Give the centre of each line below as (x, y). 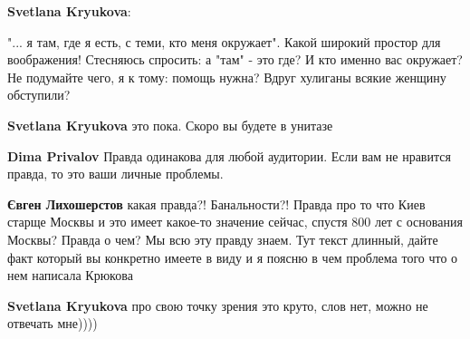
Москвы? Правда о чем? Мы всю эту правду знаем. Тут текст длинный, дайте (223, 239)
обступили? (39, 95)
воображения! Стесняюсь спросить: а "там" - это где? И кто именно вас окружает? (235, 59)
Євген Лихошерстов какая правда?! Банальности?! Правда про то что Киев (216, 203)
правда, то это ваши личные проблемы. (115, 174)
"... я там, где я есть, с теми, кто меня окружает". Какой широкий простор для (224, 41)
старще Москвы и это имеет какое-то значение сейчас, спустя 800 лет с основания (235, 222)
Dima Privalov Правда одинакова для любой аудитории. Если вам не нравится (229, 155)
